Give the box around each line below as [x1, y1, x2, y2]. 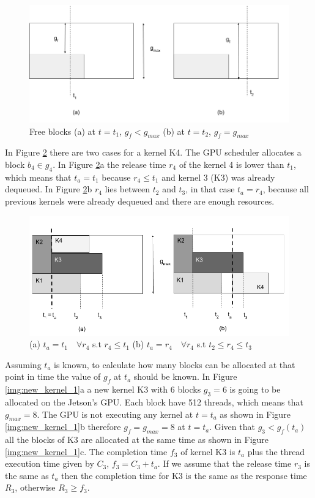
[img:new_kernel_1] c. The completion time [5, 445, 168, 458]
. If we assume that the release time [157, 457, 292, 470]
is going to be [229, 383, 281, 396]
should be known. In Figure [133, 370, 237, 383]
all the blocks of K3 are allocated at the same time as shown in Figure [5, 433, 269, 446]
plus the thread [247, 445, 305, 458]
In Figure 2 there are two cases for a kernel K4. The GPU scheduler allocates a [5, 146, 302, 159]
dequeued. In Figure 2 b [5, 183, 92, 195]
